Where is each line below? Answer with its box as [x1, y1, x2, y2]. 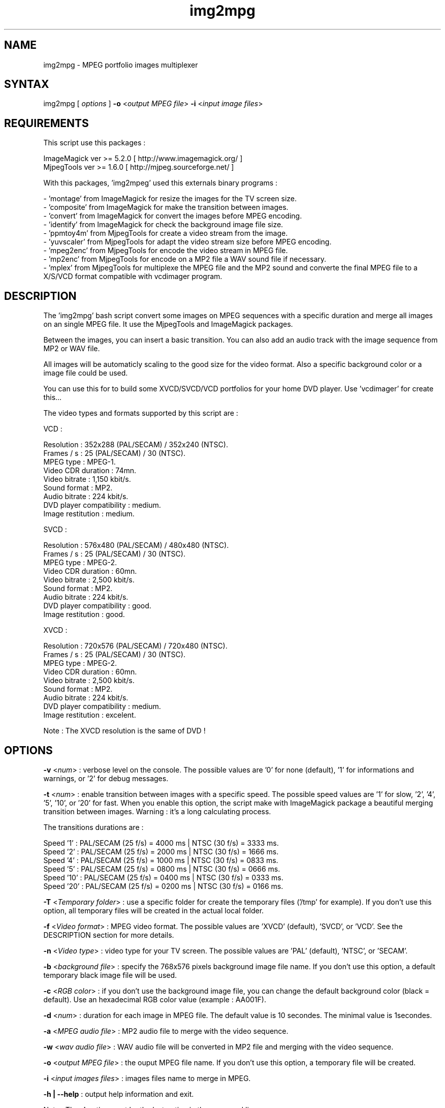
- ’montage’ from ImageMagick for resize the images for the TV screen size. [43, 194, 297, 203]
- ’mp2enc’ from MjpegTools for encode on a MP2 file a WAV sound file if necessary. [43, 255, 327, 264]
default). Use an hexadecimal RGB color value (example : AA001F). [43, 995, 266, 1004]
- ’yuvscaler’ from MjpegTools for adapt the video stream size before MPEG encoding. [43, 237, 332, 247]
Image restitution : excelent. [43, 711, 136, 720]
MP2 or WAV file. [43, 344, 100, 353]
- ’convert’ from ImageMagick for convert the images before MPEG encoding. [43, 211, 302, 221]
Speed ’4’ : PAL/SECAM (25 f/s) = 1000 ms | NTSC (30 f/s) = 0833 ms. [43, 855, 278, 865]
